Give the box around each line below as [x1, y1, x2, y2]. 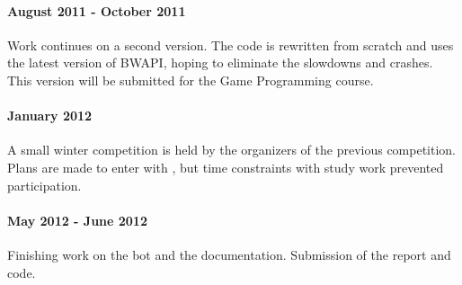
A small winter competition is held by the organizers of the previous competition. [7, 140, 457, 159]
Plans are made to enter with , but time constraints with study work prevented [7, 157, 444, 176]
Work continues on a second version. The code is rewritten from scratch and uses [7, 35, 454, 54]
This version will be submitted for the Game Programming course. [7, 70, 374, 89]
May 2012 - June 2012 [7, 210, 147, 229]
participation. [7, 175, 82, 194]
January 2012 [7, 106, 93, 125]
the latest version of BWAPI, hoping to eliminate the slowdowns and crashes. [7, 53, 433, 72]
